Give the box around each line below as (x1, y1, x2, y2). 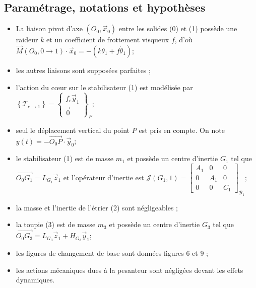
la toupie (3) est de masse (16, 219, 96, 230)
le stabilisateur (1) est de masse (16, 153, 114, 164)
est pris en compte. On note (139, 124, 225, 135)
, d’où (174, 34, 193, 45)
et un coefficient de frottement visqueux (46, 34, 169, 45)
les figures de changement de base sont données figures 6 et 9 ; (16, 247, 208, 258)
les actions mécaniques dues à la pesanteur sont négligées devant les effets (16, 264, 243, 275)
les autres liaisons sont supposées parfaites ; (16, 65, 151, 76)
